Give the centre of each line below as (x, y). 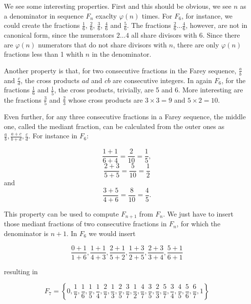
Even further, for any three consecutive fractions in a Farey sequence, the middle (125, 117)
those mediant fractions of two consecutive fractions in (85, 224)
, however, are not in (217, 25)
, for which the (199, 224)
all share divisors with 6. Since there (186, 35)
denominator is (26, 233)
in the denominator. (122, 54)
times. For (157, 15)
